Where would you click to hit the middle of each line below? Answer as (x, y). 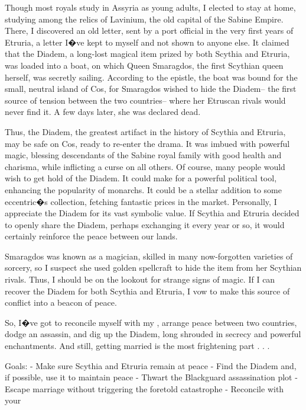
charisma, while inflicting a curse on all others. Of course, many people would (145, 166)
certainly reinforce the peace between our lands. (91, 236)
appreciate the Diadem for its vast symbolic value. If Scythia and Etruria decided (152, 213)
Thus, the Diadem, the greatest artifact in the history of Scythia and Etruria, (145, 131)
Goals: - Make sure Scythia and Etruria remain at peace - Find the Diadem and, (151, 365)
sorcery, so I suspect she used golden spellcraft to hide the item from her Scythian (153, 268)
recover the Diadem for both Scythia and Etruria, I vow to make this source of (147, 291)
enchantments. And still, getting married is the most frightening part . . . (137, 346)
